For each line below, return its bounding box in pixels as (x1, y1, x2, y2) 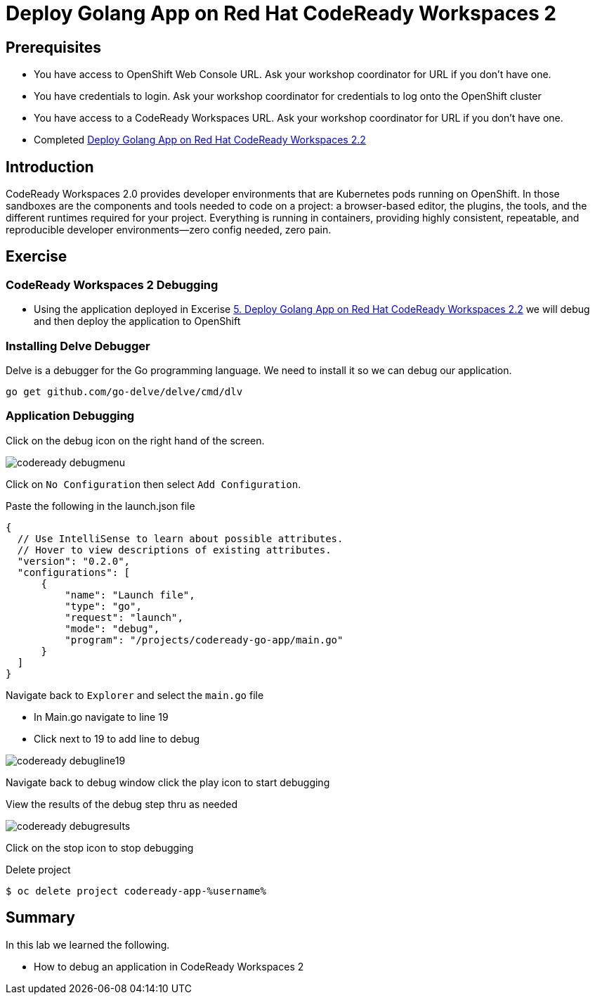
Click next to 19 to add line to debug (34, 732, 200, 745)
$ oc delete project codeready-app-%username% (6, 885, 266, 897)
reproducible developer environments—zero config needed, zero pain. (6, 224, 332, 236)
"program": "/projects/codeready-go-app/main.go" (65, 634, 344, 646)
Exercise (6, 248, 67, 266)
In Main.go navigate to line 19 (34, 710, 169, 723)
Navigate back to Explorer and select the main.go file (6, 688, 264, 701)
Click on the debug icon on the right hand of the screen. (6, 434, 265, 447)
